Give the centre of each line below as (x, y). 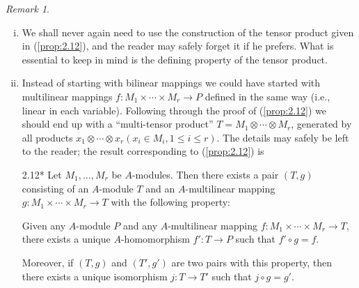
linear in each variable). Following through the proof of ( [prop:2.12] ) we (174, 110)
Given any (44, 225)
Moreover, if (48, 262)
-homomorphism (155, 239)
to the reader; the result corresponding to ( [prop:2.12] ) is (143, 151)
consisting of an (55, 188)
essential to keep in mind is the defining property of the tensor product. (175, 59)
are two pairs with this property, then (252, 262)
